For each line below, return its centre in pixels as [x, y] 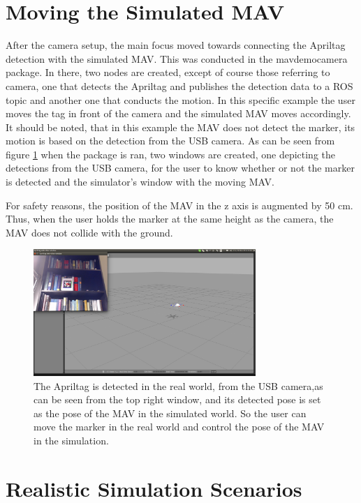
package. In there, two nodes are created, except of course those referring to [168, 72]
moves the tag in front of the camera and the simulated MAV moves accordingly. [178, 113]
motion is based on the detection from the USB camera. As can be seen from [170, 141]
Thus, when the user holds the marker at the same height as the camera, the [170, 219]
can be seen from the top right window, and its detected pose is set [177, 399]
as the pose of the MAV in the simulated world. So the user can [170, 413]
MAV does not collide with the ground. [89, 232]
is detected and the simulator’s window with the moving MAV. [140, 182]
